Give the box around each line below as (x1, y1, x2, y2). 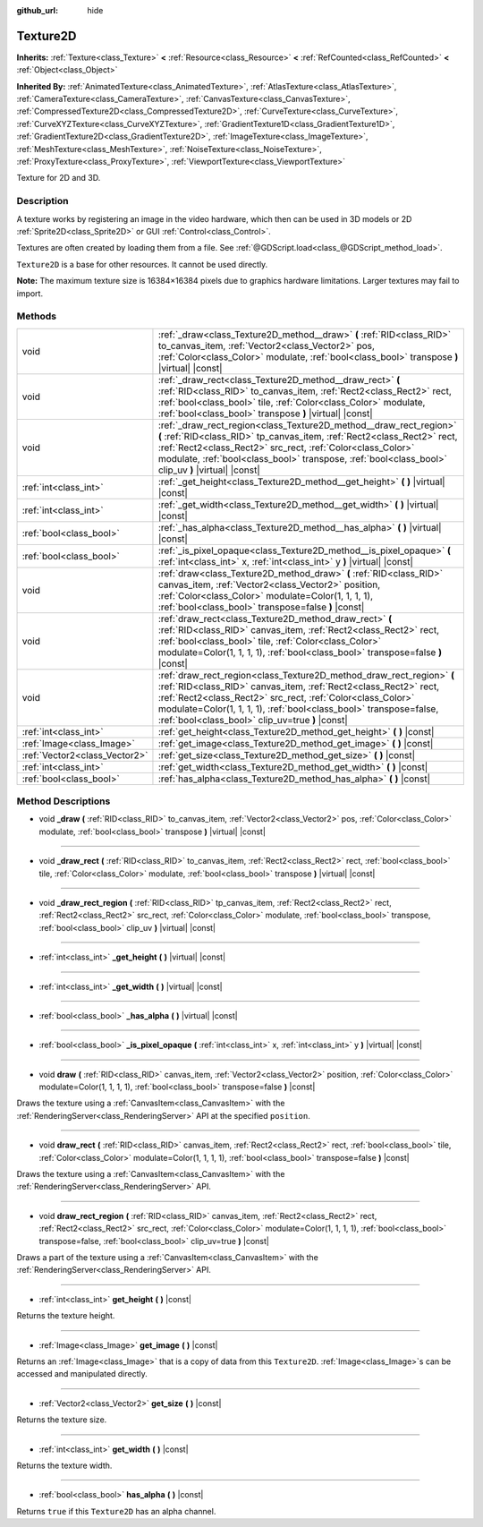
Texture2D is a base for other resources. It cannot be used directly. (16, 259, 268, 269)
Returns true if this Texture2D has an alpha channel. (16, 1506, 216, 1516)
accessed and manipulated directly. (16, 1369, 148, 1379)
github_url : (16, 5, 58, 15)
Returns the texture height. (16, 1310, 115, 1321)
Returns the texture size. (16, 1414, 107, 1425)
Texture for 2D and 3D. (16, 173, 101, 183)
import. (16, 287, 44, 299)
